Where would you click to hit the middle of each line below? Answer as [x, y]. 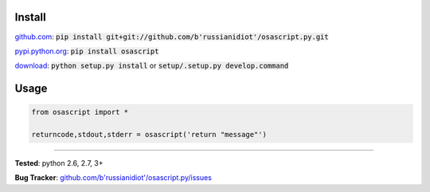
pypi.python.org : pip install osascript [87, 51]
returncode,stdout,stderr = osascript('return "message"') [149, 135]
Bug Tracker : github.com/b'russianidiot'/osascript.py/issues [113, 178]
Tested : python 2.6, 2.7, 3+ [59, 163]
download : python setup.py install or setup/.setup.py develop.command [152, 66]
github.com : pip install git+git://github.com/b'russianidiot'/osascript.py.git [172, 37]
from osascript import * [80, 112]
